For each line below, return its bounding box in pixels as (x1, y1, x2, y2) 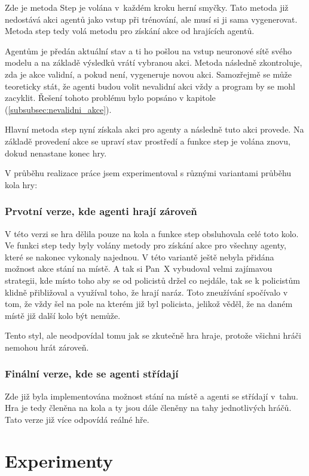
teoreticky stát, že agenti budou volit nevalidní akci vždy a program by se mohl (5, 79, 295, 92)
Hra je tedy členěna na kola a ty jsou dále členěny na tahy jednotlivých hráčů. (5, 401, 292, 414)
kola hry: (5, 178, 38, 191)
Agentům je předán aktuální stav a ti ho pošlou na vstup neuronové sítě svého (5, 44, 292, 57)
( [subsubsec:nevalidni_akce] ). (5, 103, 112, 115)
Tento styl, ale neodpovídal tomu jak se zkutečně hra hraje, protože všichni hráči (5, 329, 301, 342)
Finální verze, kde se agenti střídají (5, 366, 179, 381)
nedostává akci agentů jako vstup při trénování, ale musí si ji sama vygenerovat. (5, 13, 298, 25)
